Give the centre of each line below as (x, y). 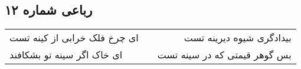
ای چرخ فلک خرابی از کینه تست (74, 38)
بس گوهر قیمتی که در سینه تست (224, 55)
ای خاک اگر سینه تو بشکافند (66, 55)
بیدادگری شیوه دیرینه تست (238, 38)
